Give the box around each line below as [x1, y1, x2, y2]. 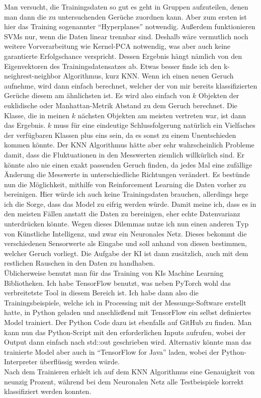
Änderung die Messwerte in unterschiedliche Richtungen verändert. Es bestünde [4, 169, 250, 180]
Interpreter [4, 356, 38, 367]
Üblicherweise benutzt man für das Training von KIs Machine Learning [4, 268, 224, 278]
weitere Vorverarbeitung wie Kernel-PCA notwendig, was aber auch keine [4, 41, 231, 51]
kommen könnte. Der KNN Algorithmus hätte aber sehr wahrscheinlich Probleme [4, 139, 254, 150]
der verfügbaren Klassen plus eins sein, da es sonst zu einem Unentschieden [4, 129, 236, 140]
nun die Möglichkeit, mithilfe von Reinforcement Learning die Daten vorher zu [4, 179, 246, 189]
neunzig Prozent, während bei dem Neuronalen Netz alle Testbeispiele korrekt [4, 376, 244, 386]
